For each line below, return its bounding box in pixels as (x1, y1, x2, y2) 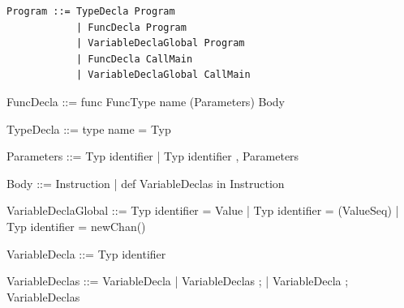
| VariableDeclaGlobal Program (75, 37, 245, 49)
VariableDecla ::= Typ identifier (6, 245, 166, 262)
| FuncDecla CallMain (75, 53, 193, 65)
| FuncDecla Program (75, 21, 187, 33)
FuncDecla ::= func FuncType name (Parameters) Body (6, 92, 285, 109)
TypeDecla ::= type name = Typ (6, 120, 171, 137)
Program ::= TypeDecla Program (6, 6, 175, 17)
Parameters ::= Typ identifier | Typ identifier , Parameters (6, 148, 299, 165)
